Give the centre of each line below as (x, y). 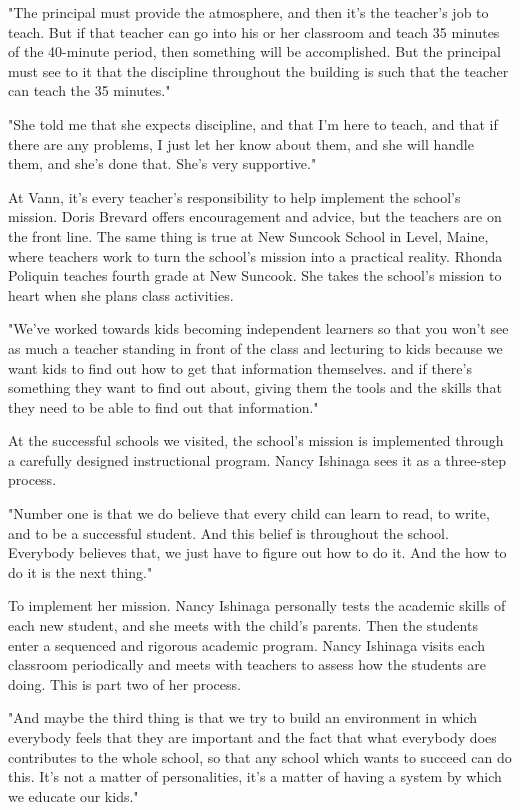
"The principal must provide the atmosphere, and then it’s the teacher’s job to (248, 12)
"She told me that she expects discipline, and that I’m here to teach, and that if (253, 123)
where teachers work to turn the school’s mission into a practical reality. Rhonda (255, 255)
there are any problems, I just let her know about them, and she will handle (241, 143)
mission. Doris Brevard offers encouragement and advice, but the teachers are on (255, 216)
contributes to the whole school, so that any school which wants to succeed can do (260, 756)
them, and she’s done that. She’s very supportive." (162, 163)
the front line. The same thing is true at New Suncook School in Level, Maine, (248, 235)
